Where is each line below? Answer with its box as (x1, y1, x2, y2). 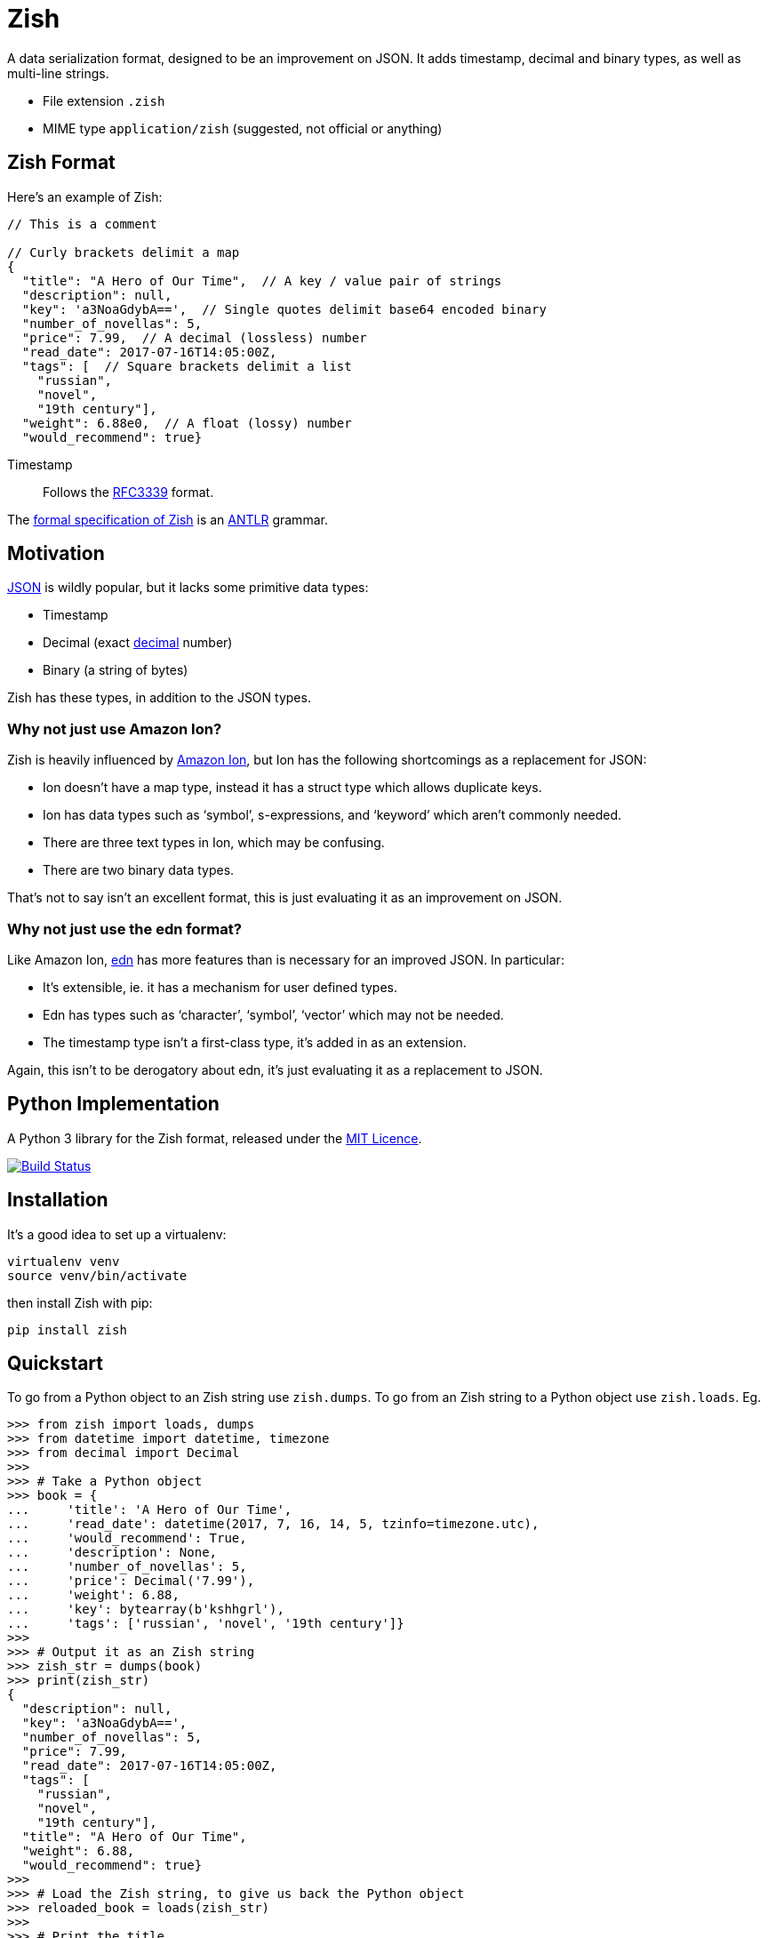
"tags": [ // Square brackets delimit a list (21, 358, 352, 373)
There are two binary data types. (43, 862, 235, 878)
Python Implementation (7, 1093, 220, 1116)
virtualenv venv (7, 1253, 120, 1269)
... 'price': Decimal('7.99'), (7, 1574, 255, 1589)
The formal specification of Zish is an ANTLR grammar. (7, 511, 328, 527)
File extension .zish (43, 92, 165, 108)
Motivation (7, 542, 105, 565)
